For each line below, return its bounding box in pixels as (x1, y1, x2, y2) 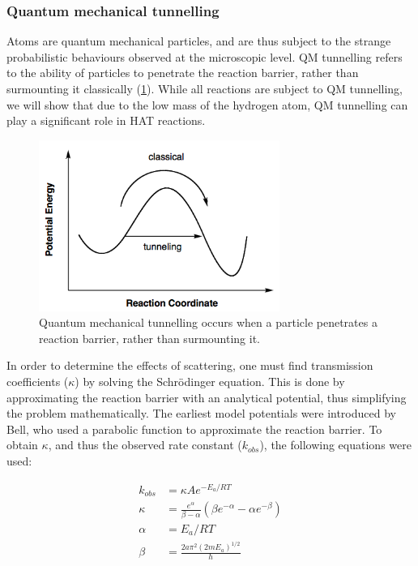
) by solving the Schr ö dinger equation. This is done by (75, 373, 345, 390)
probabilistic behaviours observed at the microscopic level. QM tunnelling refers (6, 48, 403, 65)
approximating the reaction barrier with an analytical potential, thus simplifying (6, 388, 407, 405)
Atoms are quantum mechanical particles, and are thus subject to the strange (6, 32, 391, 49)
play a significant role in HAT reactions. (6, 112, 206, 129)
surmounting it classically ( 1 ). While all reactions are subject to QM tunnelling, (6, 80, 403, 96)
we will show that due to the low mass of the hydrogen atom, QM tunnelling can (6, 96, 408, 113)
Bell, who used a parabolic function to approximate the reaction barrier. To (6, 420, 382, 437)
